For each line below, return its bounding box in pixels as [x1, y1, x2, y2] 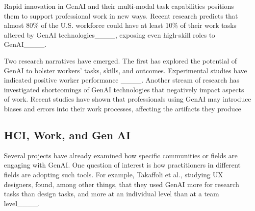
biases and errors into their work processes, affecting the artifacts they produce [4, 103, 241, 113]
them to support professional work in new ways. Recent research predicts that [4, 10, 238, 21]
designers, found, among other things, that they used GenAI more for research [4, 179, 239, 189]
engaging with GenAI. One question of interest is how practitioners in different [4, 160, 241, 170]
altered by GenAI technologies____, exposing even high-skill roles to [4, 29, 215, 40]
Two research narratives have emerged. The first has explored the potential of [4, 55, 237, 65]
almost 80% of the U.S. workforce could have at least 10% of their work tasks [4, 20, 237, 30]
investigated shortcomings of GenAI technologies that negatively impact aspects [4, 84, 244, 94]
